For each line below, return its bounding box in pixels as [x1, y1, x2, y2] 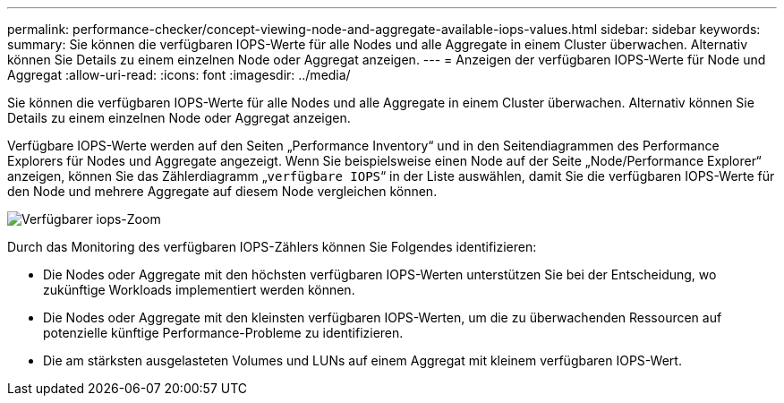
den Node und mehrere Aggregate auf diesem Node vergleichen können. [7, 184, 438, 199]
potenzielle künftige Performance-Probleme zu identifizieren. [43, 325, 404, 340]
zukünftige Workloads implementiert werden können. [43, 282, 355, 297]
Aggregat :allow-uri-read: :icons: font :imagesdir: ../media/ [7, 67, 351, 82]
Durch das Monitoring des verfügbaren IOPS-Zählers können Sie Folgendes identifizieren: [7, 239, 537, 254]
